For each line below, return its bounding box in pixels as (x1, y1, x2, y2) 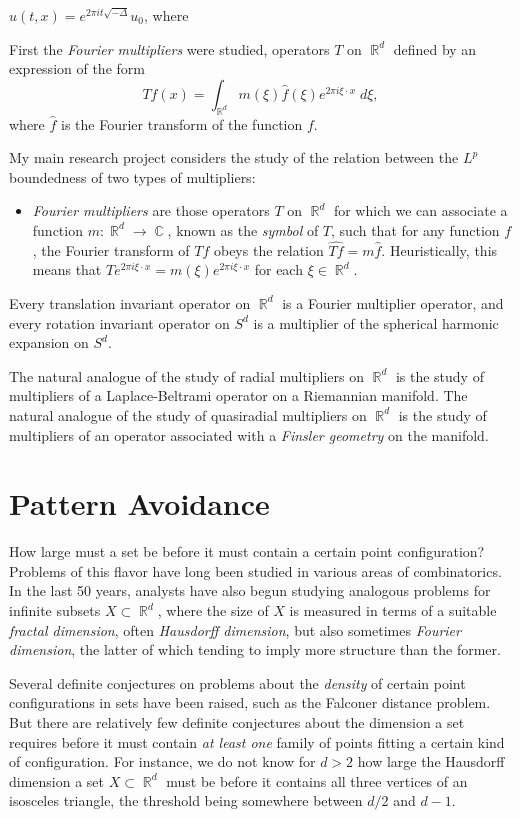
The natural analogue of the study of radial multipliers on (9, 365, 364, 386)
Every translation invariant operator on (9, 292, 251, 313)
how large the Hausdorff (357, 751, 505, 772)
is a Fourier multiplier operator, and (282, 292, 504, 313)
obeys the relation (213, 239, 324, 260)
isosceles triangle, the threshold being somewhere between (9, 790, 363, 811)
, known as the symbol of (167, 219, 319, 240)
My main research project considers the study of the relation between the (9, 147, 459, 168)
